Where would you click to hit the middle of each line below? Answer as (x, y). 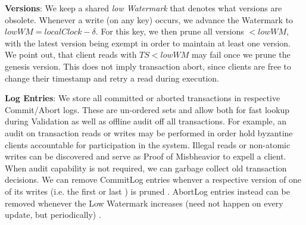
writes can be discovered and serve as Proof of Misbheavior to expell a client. (146, 156)
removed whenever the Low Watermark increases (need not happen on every (144, 203)
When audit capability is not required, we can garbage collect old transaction (146, 168)
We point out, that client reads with (71, 54)
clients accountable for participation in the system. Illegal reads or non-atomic (148, 144)
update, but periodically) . (53, 215)
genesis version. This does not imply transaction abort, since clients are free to (148, 66)
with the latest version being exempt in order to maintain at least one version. (148, 43)
